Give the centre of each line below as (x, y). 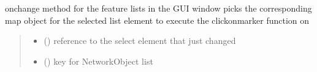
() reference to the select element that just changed (140, 41)
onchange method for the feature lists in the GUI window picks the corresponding (158, 8)
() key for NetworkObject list (98, 61)
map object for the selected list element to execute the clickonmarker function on (157, 20)
